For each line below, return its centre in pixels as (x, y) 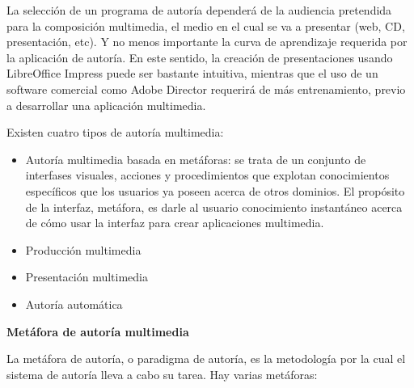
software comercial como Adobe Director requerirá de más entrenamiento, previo (206, 89)
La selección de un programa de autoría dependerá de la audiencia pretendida (199, 10)
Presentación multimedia (87, 277)
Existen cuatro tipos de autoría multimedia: (115, 132)
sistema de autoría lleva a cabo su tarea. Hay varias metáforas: (162, 374)
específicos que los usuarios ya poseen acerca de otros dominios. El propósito (215, 190)
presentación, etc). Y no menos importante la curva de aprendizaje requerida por (207, 42)
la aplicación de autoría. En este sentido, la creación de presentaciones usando (200, 57)
